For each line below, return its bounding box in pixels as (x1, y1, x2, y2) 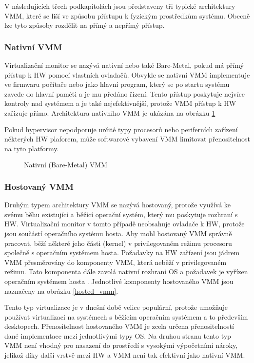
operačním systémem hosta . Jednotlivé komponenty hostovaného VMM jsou (4, 276, 234, 286)
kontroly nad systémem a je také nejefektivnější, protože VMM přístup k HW (4, 98, 236, 108)
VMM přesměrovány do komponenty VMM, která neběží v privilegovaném (4, 257, 227, 267)
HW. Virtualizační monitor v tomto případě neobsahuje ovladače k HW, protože (4, 219, 245, 229)
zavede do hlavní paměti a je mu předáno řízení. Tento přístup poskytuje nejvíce (4, 88, 245, 99)
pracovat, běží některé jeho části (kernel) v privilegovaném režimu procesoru (4, 238, 232, 248)
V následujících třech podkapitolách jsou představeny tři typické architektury (4, 1, 235, 11)
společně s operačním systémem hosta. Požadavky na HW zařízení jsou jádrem (4, 247, 240, 258)
